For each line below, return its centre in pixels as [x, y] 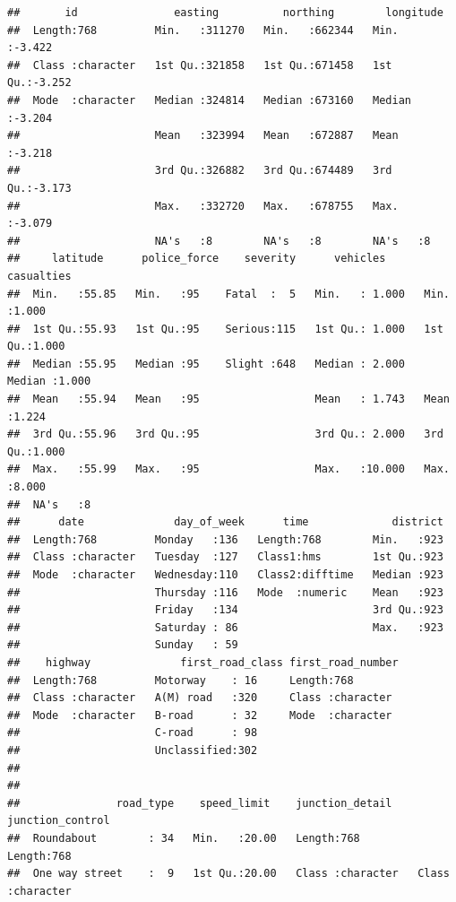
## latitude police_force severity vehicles [197, 259]
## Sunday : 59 [123, 645]
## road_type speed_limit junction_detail [200, 803]
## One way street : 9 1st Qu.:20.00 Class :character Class [228, 874]
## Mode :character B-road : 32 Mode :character [200, 715]
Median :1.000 [49, 382]
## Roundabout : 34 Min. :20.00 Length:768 [184, 838]
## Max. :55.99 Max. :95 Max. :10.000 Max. [228, 469]
